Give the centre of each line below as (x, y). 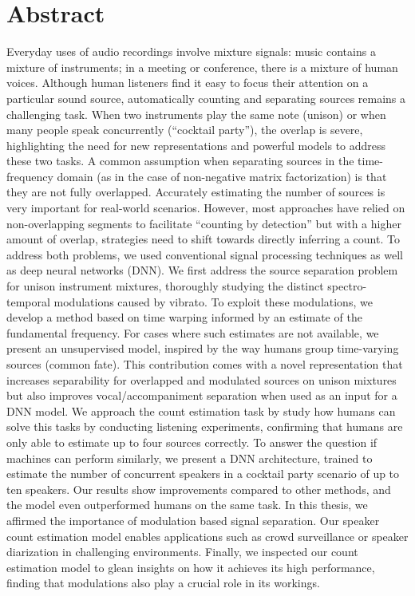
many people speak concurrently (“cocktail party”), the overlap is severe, (185, 130)
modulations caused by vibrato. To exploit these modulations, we (213, 301)
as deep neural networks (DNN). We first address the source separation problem (202, 270)
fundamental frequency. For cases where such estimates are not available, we (193, 332)
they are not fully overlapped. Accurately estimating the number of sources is (196, 192)
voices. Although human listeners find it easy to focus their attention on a (188, 83)
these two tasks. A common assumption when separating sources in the (180, 161)
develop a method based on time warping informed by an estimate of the (184, 317)
